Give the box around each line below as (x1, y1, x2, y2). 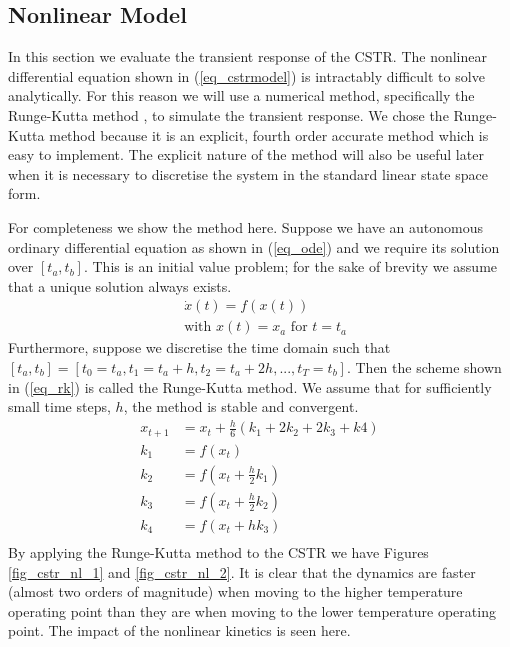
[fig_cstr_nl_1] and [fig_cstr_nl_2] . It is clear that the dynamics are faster (8, 561, 476, 582)
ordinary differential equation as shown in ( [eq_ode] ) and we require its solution (8, 236, 500, 257)
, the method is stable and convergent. (123, 396, 359, 417)
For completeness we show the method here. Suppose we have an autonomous (8, 216, 484, 237)
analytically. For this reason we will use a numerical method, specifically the (8, 85, 475, 106)
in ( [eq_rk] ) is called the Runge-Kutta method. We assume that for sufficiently (8, 376, 492, 397)
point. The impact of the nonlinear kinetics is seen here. (8, 620, 351, 641)
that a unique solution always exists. (8, 275, 232, 296)
